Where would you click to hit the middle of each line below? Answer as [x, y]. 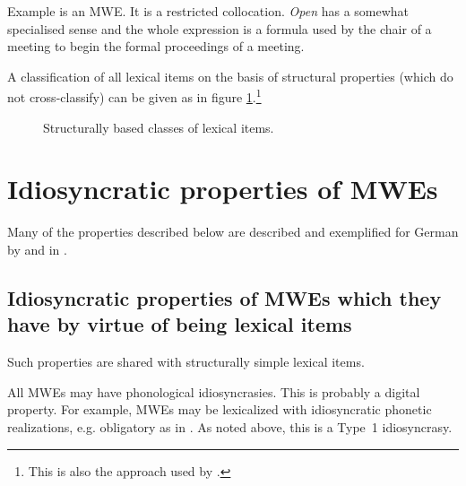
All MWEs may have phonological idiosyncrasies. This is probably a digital [214, 391]
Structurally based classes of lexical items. [159, 127]
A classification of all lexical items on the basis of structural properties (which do [230, 76]
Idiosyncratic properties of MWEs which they [224, 297]
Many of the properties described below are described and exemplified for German [233, 232]
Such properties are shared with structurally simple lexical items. [186, 362]
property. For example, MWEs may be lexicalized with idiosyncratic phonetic [220, 409]
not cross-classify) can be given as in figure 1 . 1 [134, 96]
